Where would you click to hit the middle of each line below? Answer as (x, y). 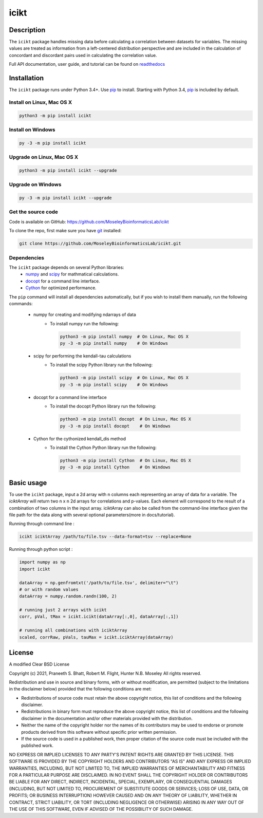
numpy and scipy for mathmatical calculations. (72, 274)
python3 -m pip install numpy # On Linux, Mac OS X (124, 336)
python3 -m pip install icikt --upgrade (68, 170)
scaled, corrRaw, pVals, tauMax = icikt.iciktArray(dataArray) (96, 637)
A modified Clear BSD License (39, 664)
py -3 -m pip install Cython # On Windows (115, 467)
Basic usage (28, 483)
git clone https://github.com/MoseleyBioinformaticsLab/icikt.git (100, 244)
